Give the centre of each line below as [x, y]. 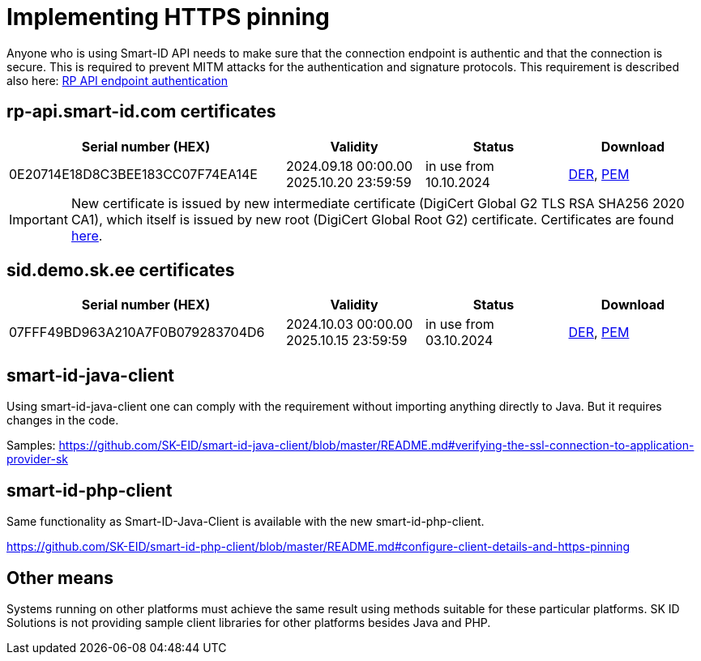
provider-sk [37, 459]
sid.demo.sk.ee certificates [121, 271]
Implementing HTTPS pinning [168, 17]
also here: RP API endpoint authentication [117, 80]
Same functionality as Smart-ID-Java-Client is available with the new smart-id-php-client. [246, 522]
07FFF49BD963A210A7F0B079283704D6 [137, 333]
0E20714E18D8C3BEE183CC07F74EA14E [133, 174]
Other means [60, 578]
